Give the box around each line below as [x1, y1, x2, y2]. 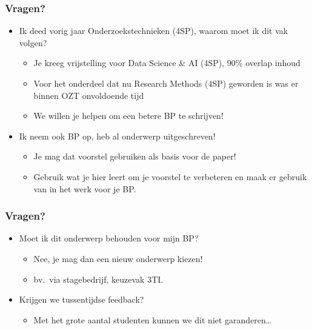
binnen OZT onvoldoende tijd [33, 89, 144, 101]
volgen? [19, 36, 47, 49]
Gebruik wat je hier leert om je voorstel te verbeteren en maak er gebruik [33, 170, 307, 183]
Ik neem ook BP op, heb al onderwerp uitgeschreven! [19, 129, 216, 142]
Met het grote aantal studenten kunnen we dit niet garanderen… [33, 313, 272, 326]
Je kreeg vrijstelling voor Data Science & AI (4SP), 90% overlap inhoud [33, 56, 300, 69]
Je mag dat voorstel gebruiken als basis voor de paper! [33, 150, 236, 163]
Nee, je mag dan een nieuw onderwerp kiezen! [33, 252, 203, 264]
